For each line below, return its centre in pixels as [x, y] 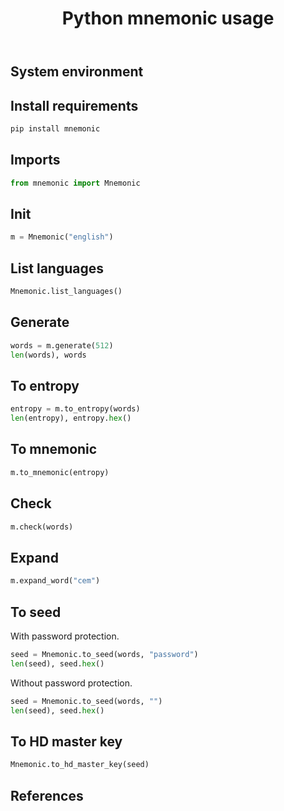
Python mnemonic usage [168, 18]
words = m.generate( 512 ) [62, 345]
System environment [77, 72]
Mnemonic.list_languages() [66, 292]
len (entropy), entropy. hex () [71, 418]
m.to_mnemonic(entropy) [60, 472]
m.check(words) [42, 527]
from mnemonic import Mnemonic [75, 183]
